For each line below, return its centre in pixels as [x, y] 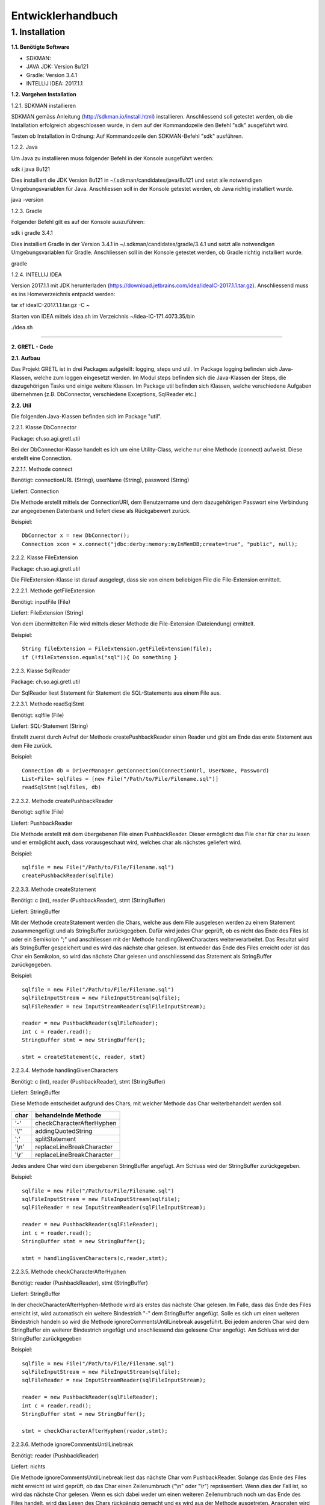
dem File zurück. [32, 745]
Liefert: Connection [35, 491]
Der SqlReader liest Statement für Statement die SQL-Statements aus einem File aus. [116, 693]
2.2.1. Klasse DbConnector [44, 427]
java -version [27, 200]
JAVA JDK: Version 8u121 [57, 67]
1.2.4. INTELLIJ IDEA [37, 275]
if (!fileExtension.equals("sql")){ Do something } [100, 657]
